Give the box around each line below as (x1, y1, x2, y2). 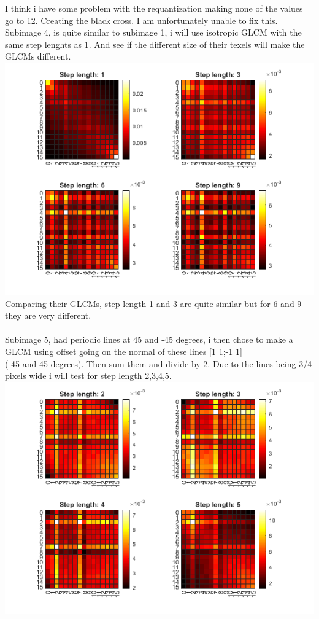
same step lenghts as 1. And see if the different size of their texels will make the (5, 37, 305, 50)
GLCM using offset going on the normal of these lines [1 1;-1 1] (5, 345, 242, 357)
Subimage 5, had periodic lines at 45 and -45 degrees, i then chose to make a (5, 333, 293, 346)
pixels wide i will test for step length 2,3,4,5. (5, 369, 172, 382)
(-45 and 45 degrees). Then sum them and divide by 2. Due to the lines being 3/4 (5, 357, 312, 370)
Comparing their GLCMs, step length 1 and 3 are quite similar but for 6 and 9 (5, 297, 302, 309)
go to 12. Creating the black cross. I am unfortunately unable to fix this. (5, 14, 278, 26)
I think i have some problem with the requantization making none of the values (5, 2, 303, 14)
